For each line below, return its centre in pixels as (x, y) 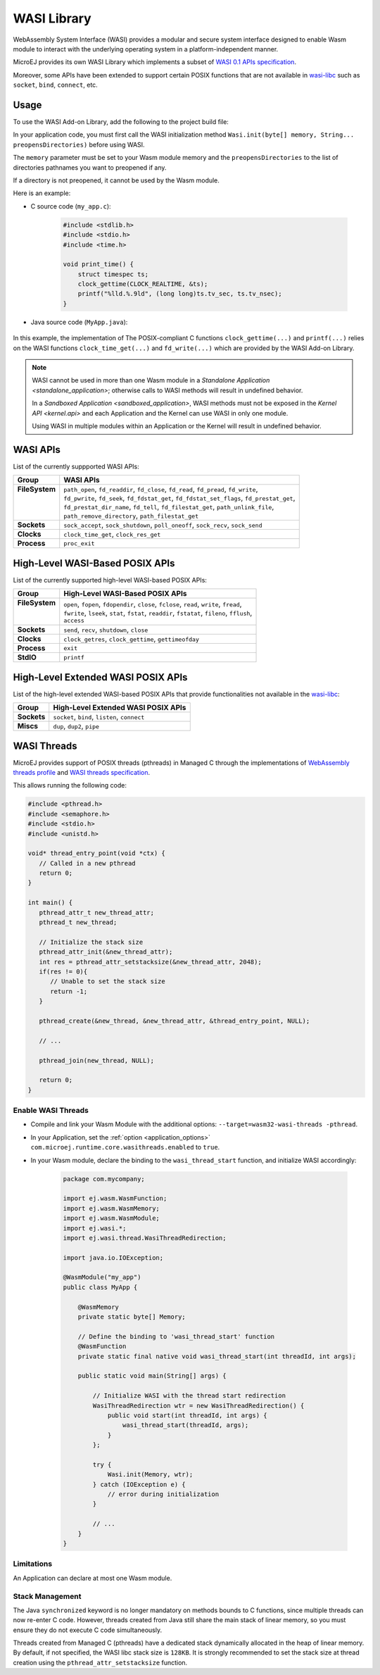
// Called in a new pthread (88, 863)
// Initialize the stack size (91, 942)
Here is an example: (42, 193)
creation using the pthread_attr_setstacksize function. (100, 1662)
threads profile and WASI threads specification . (82, 772)
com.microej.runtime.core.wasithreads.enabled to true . (125, 1147)
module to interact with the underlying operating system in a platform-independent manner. (146, 49)
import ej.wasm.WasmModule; (111, 1218)
